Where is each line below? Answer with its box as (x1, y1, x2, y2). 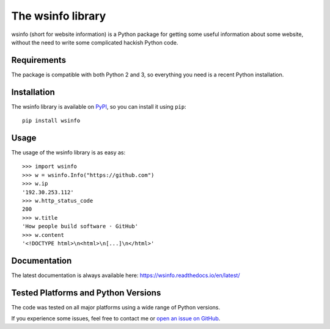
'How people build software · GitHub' (22, 223, 139, 230)
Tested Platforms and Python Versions (11, 287, 161, 298)
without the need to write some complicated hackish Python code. (11, 38, 178, 46)
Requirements (11, 55, 67, 65)
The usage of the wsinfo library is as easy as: (11, 149, 126, 156)
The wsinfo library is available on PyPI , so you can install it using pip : (11, 103, 186, 110)
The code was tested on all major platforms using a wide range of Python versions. (11, 303, 220, 311)
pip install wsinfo (22, 117, 81, 125)
